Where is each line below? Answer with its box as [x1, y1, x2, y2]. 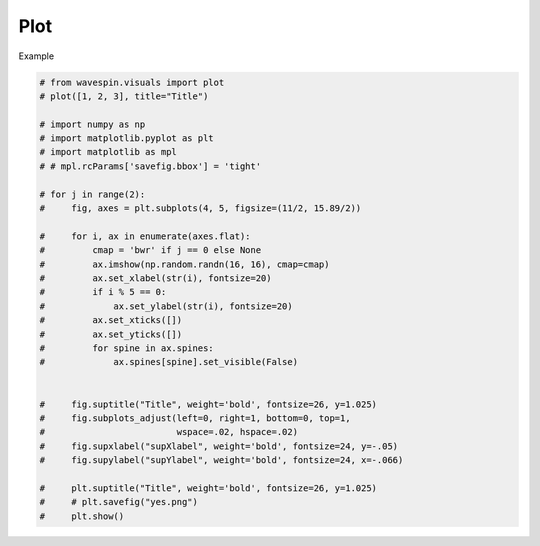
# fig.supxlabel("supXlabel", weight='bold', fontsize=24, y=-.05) [39, 440, 399, 452]
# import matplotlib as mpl [39, 146, 177, 158]
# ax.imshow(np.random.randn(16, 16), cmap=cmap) [39, 258, 330, 270]
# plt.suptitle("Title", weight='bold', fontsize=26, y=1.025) [39, 482, 378, 494]
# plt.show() [39, 510, 125, 522]
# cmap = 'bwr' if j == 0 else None [39, 245, 262, 256]
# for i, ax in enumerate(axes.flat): [39, 230, 251, 242]
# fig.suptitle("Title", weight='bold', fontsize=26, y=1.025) [39, 398, 378, 410]
